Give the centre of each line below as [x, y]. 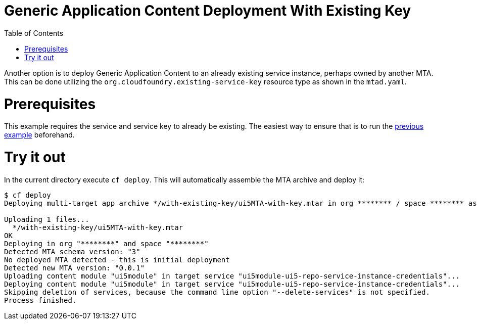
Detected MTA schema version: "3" [72, 251]
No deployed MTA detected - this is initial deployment [117, 260]
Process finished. [40, 300]
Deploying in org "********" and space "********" [106, 243]
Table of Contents [34, 33]
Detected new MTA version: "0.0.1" [75, 268]
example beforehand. [39, 135]
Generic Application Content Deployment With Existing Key [208, 11]
